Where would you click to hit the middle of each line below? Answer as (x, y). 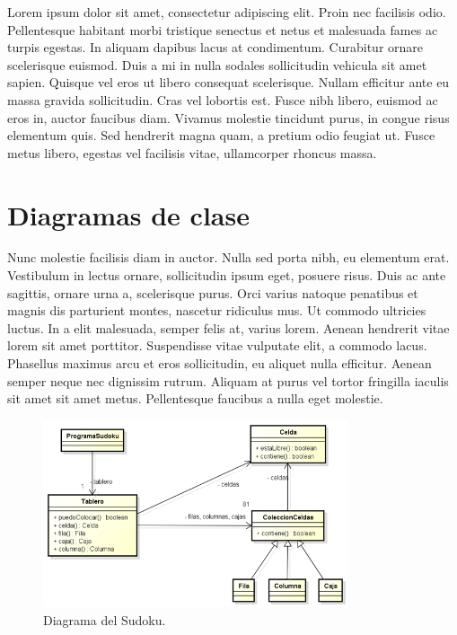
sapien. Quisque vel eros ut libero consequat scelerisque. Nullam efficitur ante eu (228, 82)
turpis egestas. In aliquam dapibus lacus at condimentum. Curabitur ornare (215, 47)
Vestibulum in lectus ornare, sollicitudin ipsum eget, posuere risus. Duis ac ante (227, 275)
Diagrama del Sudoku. (105, 619)
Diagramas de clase (128, 214)
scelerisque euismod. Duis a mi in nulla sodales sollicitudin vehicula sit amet (217, 64)
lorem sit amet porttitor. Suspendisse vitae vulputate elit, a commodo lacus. (217, 345)
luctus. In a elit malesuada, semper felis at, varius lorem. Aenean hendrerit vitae (228, 327)
